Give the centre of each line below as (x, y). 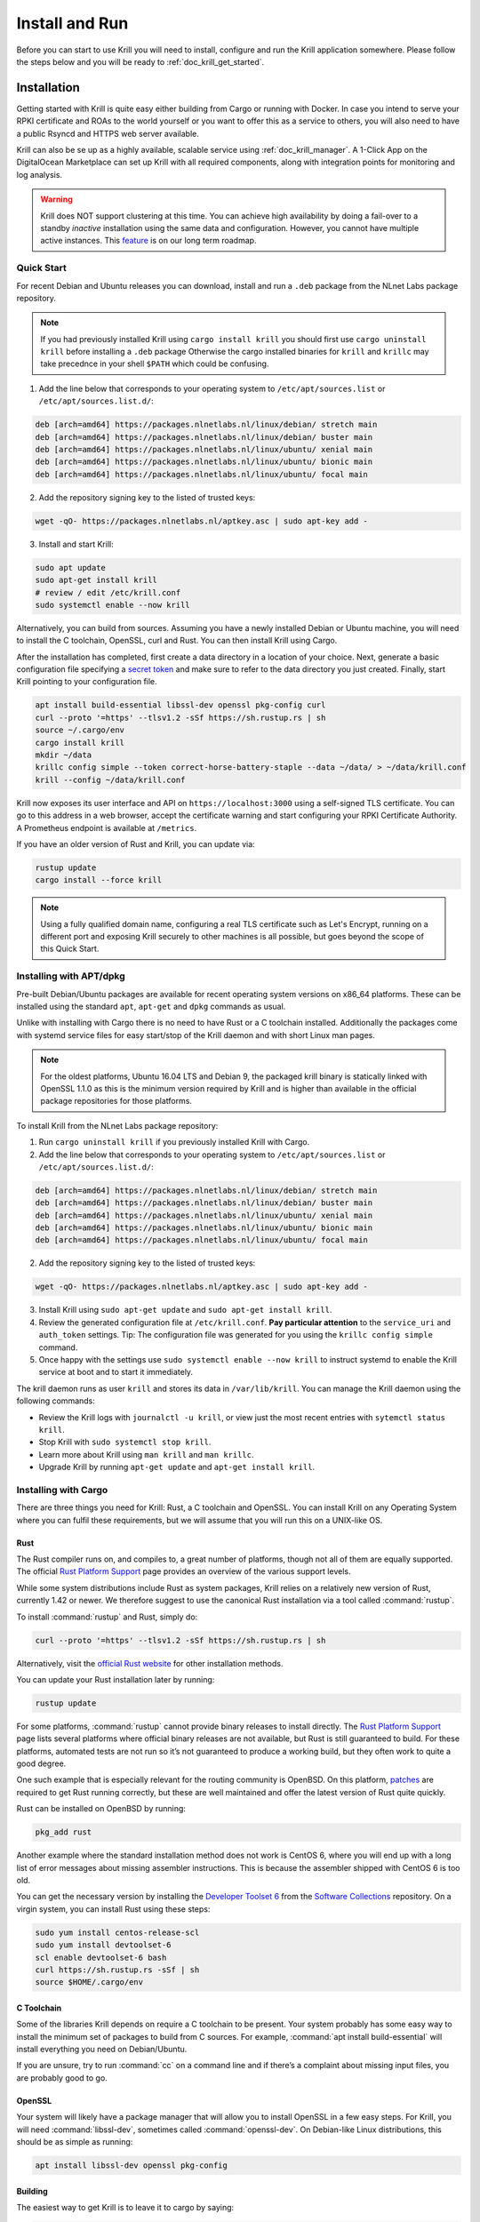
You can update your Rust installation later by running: (116, 1679)
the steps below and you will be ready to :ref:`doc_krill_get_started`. (140, 61)
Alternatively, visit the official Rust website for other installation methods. (150, 1663)
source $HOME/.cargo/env (89, 1982)
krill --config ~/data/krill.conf (110, 779)
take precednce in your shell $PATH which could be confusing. (155, 364)
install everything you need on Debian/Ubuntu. (102, 2050)
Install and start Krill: (76, 544)
